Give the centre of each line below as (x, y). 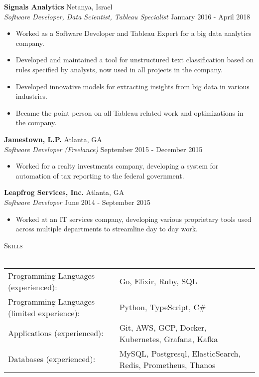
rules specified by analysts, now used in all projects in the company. (119, 69)
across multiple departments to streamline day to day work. (107, 229)
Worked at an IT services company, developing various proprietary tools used (133, 219)
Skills (13, 245)
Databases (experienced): (52, 359)
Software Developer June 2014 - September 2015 (77, 202)
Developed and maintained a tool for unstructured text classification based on (135, 60)
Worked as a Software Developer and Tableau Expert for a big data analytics (133, 33)
